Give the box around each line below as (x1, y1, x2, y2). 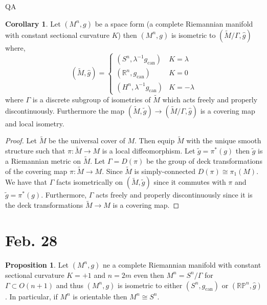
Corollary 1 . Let (5, 18, 61, 29)
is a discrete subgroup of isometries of (32, 94, 151, 104)
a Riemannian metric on (5, 156, 81, 166)
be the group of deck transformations (146, 156, 262, 166)
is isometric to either (117, 279, 183, 290)
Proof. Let (5, 135, 37, 146)
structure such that (5, 145, 65, 156)
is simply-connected (134, 165, 196, 176)
